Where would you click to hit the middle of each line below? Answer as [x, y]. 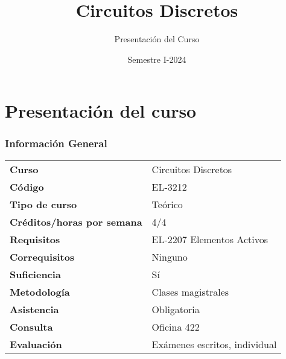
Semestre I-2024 [157, 59]
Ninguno [170, 256]
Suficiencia [35, 274]
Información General [56, 143]
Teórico [167, 204]
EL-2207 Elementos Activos [210, 239]
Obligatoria [176, 309]
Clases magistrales [190, 291]
